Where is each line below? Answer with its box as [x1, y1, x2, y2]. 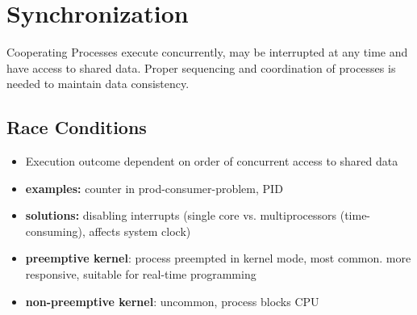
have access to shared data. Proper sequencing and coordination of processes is [6, 59, 396, 76]
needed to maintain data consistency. [6, 75, 190, 92]
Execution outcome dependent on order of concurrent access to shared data [25, 153, 398, 170]
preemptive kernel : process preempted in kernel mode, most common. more [25, 250, 411, 267]
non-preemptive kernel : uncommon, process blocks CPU [25, 292, 319, 309]
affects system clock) [89, 222, 191, 239]
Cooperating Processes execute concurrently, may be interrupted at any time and [6, 44, 408, 61]
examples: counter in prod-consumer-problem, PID [25, 179, 283, 196]
